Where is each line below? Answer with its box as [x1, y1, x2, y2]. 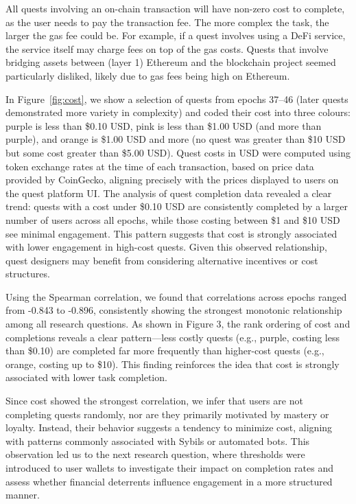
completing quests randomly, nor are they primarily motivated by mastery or [5, 406, 329, 421]
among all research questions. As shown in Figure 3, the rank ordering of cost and [5, 317, 351, 331]
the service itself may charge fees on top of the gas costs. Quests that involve [5, 41, 329, 56]
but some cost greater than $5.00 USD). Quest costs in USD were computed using [5, 145, 351, 159]
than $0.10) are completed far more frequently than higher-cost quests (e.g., [5, 343, 324, 358]
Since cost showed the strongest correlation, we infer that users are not [5, 393, 303, 408]
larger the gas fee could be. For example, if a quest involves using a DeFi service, [5, 28, 346, 43]
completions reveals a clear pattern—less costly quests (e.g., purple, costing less [5, 330, 340, 344]
